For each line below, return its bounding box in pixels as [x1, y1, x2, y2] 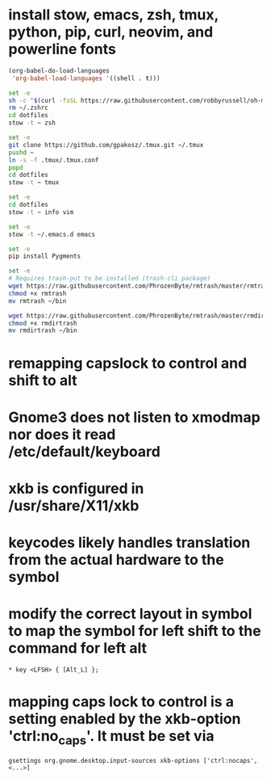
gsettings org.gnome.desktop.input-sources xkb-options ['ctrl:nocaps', [8, 756, 258, 764]
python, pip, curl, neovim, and [8, 23, 214, 41]
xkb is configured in [8, 479, 144, 498]
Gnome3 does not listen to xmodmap [8, 408, 261, 426]
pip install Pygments [8, 252, 81, 260]
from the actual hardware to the [8, 551, 224, 569]
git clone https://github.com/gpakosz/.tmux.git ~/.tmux [8, 141, 204, 149]
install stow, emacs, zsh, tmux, [8, 6, 219, 24]
